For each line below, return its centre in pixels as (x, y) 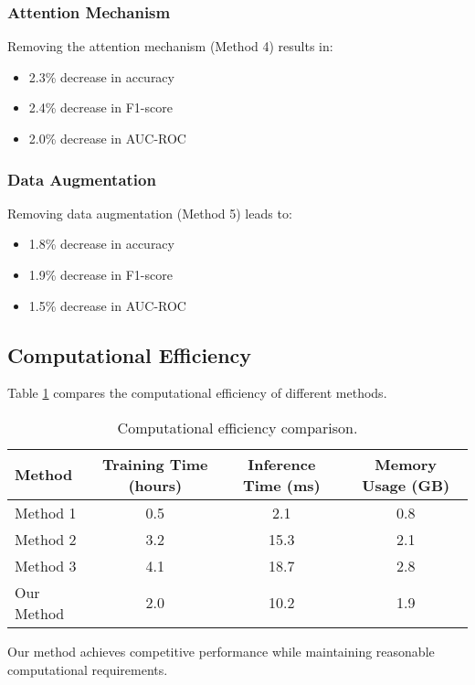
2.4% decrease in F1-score (100, 107)
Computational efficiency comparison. (237, 427)
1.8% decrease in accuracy (101, 244)
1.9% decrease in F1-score (100, 274)
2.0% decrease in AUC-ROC (107, 138)
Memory (406, 464)
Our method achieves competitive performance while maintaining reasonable (221, 651)
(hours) (155, 485)
